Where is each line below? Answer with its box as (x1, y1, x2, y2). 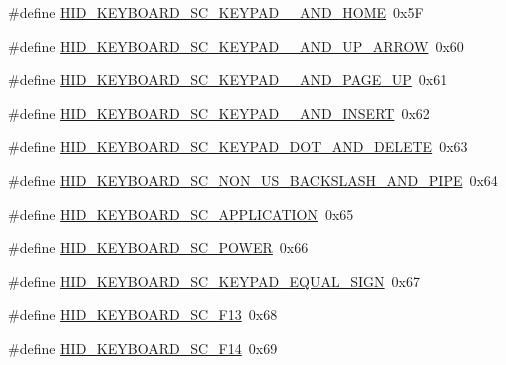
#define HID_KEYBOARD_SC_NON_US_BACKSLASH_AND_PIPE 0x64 (8, 169, 498, 190)
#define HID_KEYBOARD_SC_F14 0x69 (8, 337, 278, 358)
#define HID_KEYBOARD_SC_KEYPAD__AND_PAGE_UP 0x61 (8, 69, 448, 90)
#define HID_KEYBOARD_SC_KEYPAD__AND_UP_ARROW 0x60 (8, 35, 464, 56)
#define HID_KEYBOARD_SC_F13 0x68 (8, 304, 278, 325)
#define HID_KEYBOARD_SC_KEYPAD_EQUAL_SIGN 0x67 (8, 270, 420, 291)
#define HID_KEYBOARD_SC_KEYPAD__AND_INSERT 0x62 (8, 102, 430, 123)
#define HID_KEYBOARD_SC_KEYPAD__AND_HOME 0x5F (8, 2, 424, 22)
